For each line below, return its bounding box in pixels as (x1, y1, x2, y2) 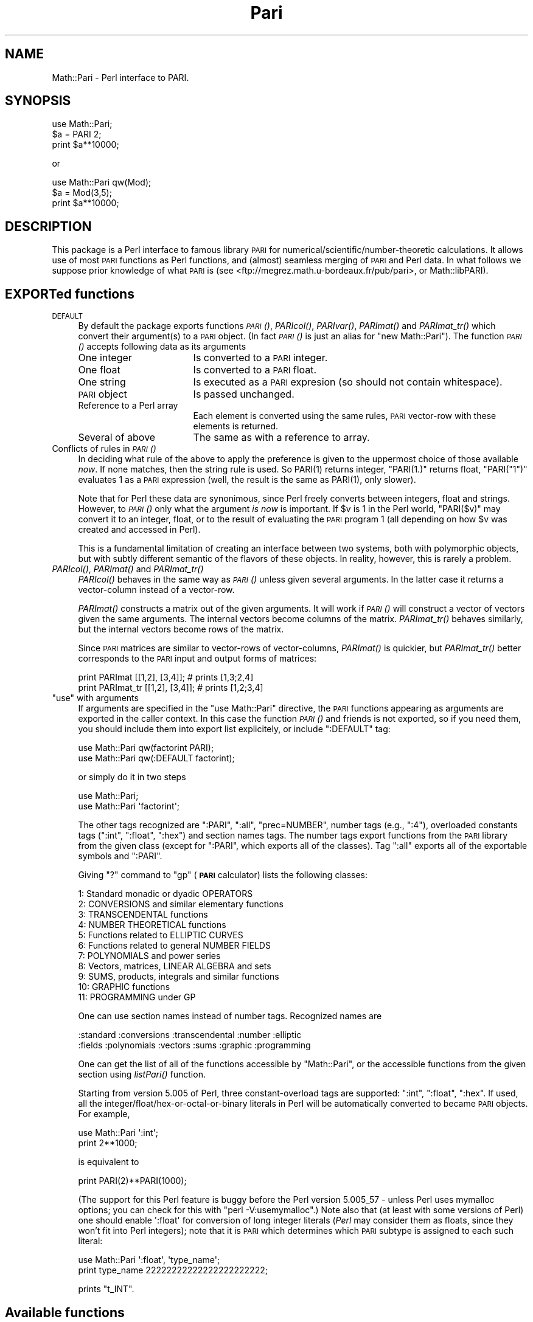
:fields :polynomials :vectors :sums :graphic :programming (78, 1040, 311, 1051)
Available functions (5, 1304, 125, 1320)
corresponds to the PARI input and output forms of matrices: (78, 653, 317, 664)
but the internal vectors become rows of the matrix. (78, 624, 284, 635)
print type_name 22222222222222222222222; (78, 1265, 268, 1276)
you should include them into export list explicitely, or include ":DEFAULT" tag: (78, 724, 391, 735)
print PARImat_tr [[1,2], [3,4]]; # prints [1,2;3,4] (78, 682, 263, 693)
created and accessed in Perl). (78, 524, 201, 535)
